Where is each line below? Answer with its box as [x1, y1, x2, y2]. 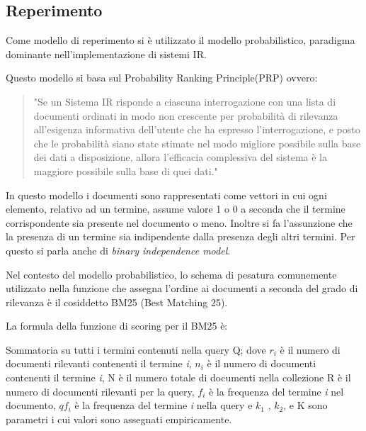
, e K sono [283, 398, 328, 413]
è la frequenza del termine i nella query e [74, 398, 253, 413]
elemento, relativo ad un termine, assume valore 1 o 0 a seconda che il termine [6, 201, 345, 216]
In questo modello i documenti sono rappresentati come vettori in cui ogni [6, 187, 327, 202]
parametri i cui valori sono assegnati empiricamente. [6, 411, 232, 426]
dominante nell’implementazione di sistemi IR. [6, 46, 207, 61]
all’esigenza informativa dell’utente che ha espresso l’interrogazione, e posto [33, 122, 360, 137]
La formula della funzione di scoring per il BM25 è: [6, 318, 228, 333]
